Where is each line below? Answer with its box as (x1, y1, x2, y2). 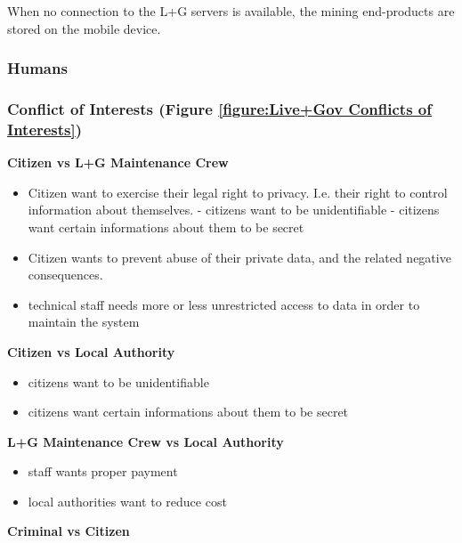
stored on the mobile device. (7, 19, 161, 37)
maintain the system (28, 312, 140, 331)
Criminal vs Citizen (7, 522, 130, 540)
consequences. (28, 265, 103, 284)
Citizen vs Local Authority (7, 342, 175, 361)
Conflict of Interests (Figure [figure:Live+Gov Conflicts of (7, 97, 432, 119)
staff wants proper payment (28, 462, 178, 481)
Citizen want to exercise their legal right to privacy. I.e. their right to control (28, 182, 448, 201)
